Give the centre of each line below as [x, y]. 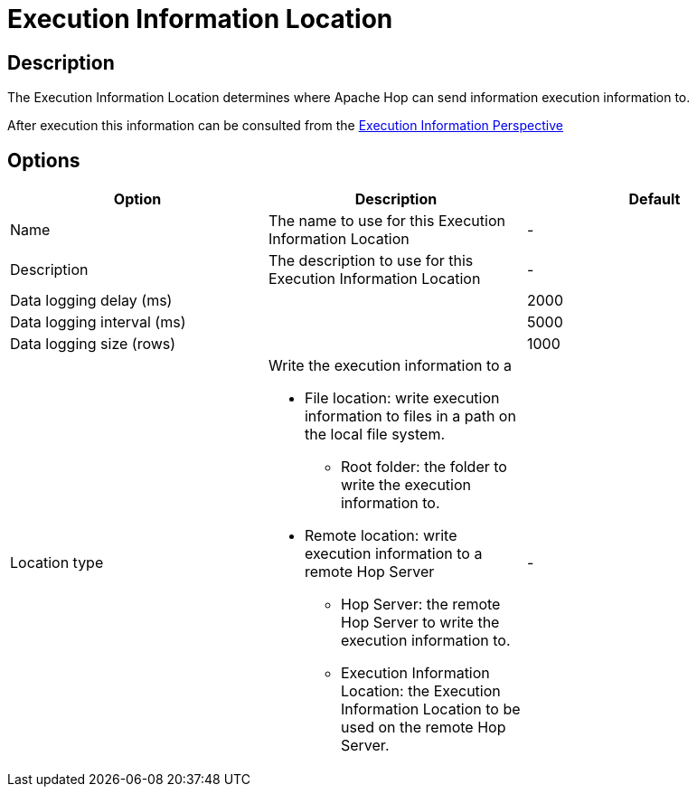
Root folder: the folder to [424, 467]
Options [44, 160]
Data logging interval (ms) [98, 322]
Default [655, 199]
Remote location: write [381, 536]
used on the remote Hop [423, 728]
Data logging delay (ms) [91, 301]
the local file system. [375, 435]
